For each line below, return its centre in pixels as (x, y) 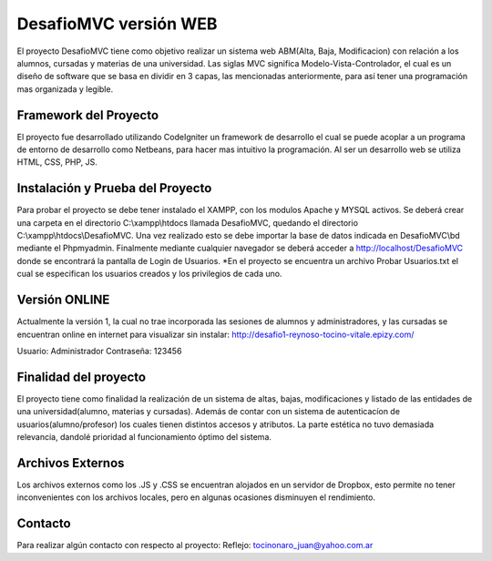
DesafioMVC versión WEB (117, 24)
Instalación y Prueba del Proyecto (114, 188)
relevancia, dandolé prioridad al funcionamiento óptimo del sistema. (144, 437)
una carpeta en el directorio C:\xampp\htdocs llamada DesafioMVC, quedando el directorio (188, 222)
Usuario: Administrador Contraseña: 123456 (99, 351)
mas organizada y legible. (65, 89)
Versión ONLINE (63, 300)
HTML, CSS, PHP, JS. (57, 162)
